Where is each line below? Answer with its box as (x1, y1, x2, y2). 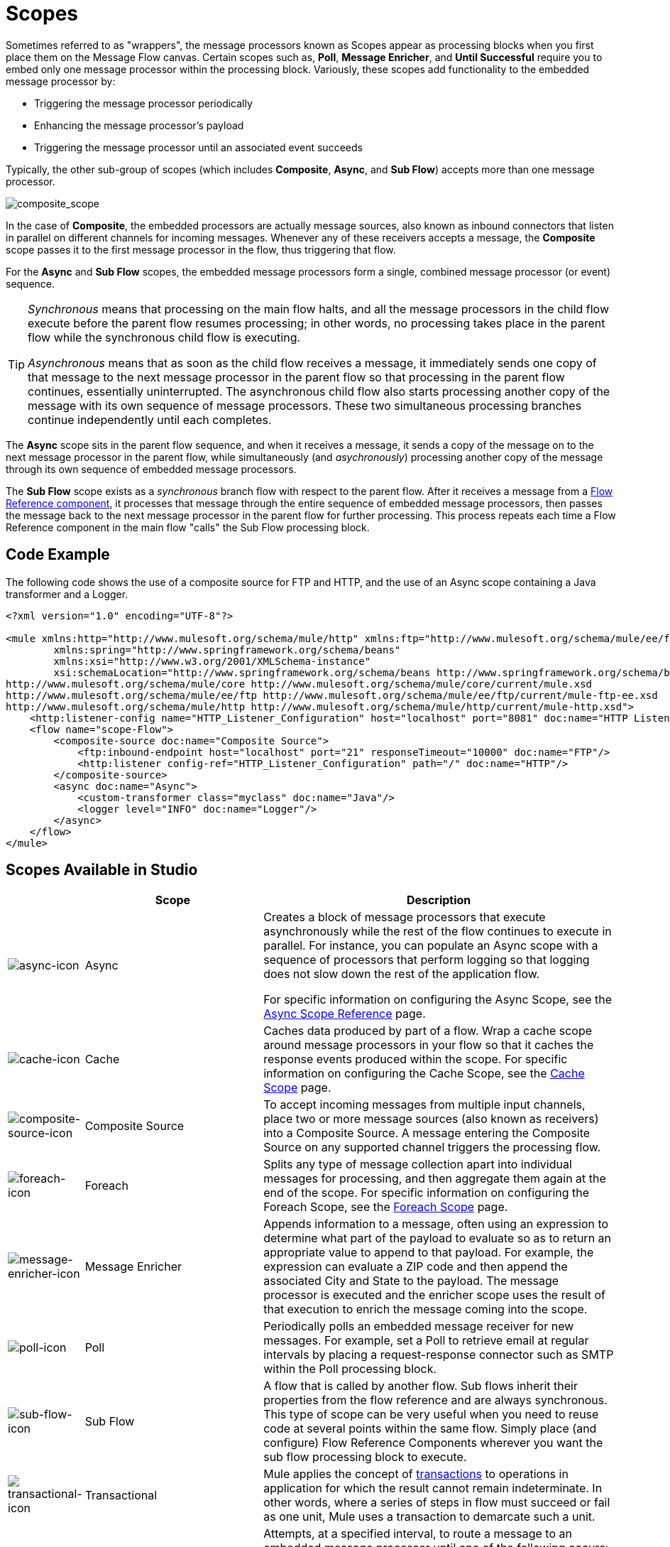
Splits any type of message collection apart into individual (263, 1157, 572, 1172)
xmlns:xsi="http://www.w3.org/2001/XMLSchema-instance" (53, 655, 371, 667)
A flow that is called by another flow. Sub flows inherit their (263, 1379, 578, 1394)
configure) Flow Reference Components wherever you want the (263, 1435, 603, 1450)
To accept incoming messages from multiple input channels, (263, 1097, 586, 1112)
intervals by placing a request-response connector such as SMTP (263, 1347, 614, 1362)
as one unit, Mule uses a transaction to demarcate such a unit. (263, 1509, 595, 1524)
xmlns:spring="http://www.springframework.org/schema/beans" (53, 644, 401, 656)
